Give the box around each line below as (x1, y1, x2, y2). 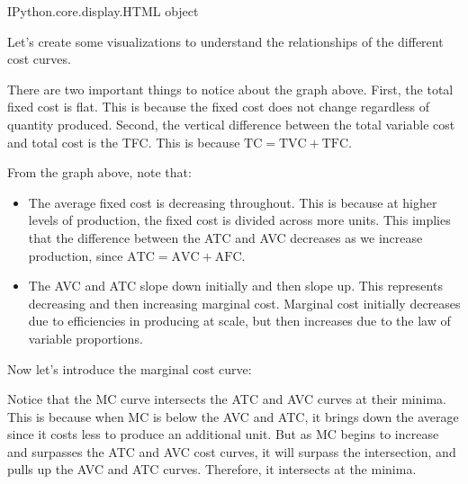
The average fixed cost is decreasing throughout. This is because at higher (28, 193, 437, 211)
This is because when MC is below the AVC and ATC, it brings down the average (7, 407, 459, 426)
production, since (28, 246, 123, 264)
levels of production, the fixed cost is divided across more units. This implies (28, 211, 451, 229)
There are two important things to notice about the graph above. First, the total (7, 79, 454, 98)
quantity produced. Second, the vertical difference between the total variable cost (7, 114, 455, 133)
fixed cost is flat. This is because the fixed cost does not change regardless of (7, 97, 429, 116)
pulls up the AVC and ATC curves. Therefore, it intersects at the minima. (7, 460, 417, 479)
